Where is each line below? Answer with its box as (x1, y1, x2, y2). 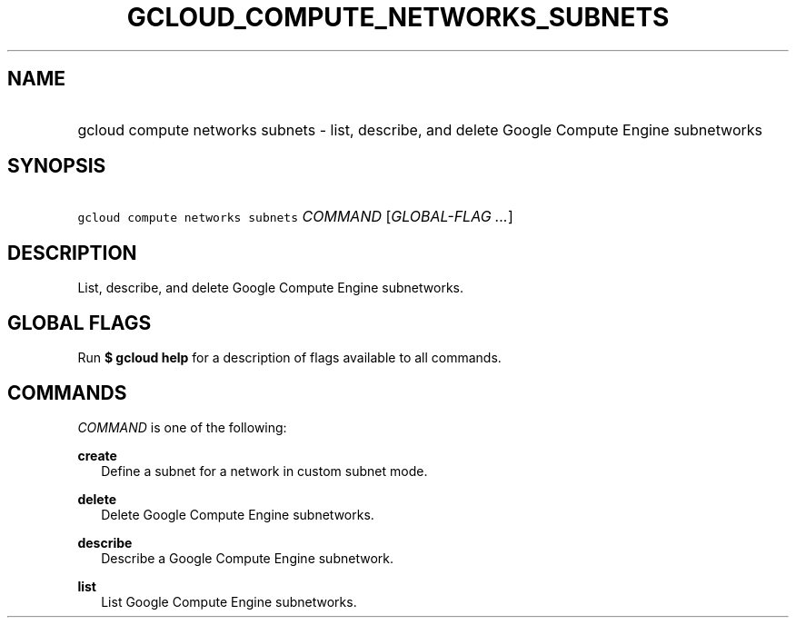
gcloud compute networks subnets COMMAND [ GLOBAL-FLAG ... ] (77, 207, 513, 226)
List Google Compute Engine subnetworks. (101, 593, 357, 610)
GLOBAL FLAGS (7, 311, 152, 334)
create (77, 447, 117, 463)
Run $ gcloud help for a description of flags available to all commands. (77, 350, 502, 366)
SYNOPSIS (7, 154, 106, 178)
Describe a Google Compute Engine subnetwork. (101, 550, 393, 566)
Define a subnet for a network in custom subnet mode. (101, 462, 428, 479)
